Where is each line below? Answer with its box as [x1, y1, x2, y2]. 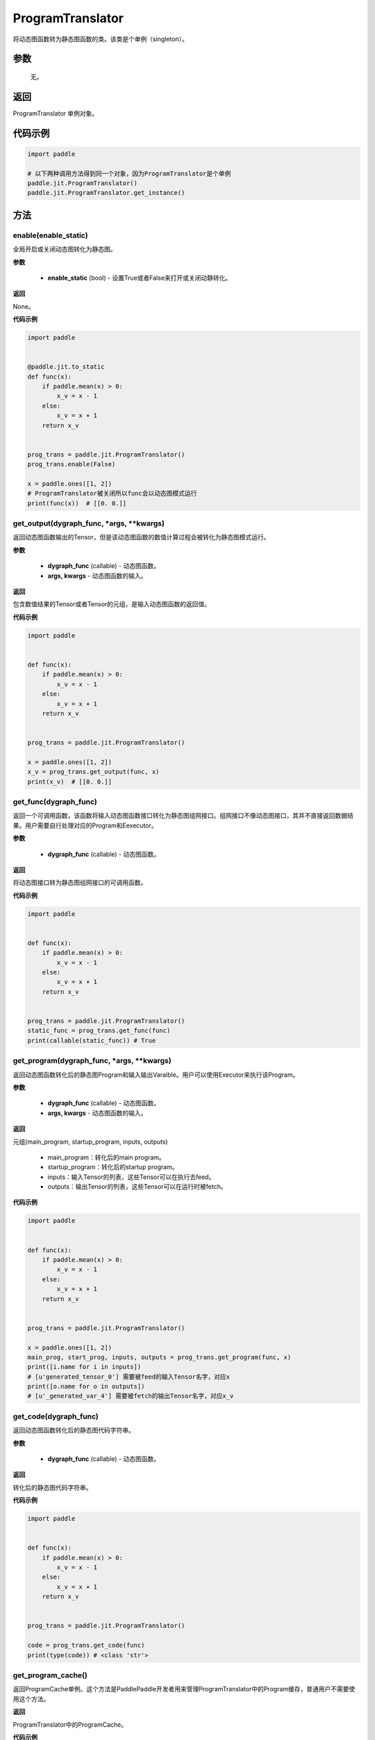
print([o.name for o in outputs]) [27, 1382, 145, 1391]
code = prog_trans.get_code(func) [27, 1641, 145, 1650]
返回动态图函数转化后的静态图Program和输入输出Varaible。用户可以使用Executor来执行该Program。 [12, 1070, 299, 1079]
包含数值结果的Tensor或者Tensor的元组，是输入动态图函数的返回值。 [12, 600, 211, 608]
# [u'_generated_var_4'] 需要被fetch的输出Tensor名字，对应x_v [27, 1392, 234, 1400]
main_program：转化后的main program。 [47, 1153, 166, 1162]
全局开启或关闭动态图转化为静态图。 [12, 245, 117, 253]
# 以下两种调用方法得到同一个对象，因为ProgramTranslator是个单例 [27, 169, 231, 177]
